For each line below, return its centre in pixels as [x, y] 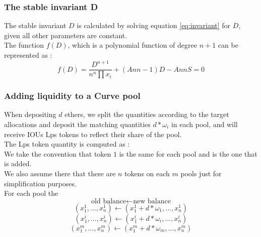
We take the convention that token [58, 153]
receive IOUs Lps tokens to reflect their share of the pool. [93, 134]
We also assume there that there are [60, 173]
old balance [109, 201]
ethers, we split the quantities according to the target [147, 114]
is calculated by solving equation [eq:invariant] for [154, 25]
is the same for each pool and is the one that [188, 153]
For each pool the [31, 193]
